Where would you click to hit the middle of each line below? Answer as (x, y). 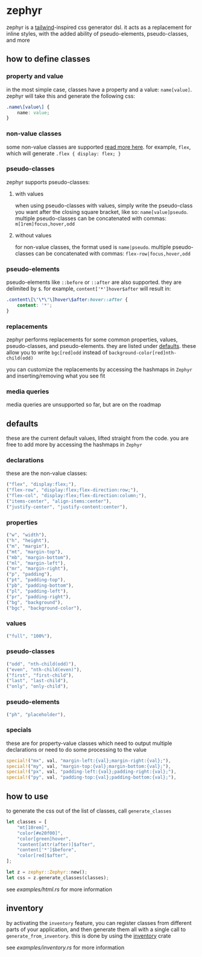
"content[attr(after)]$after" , (56, 844)
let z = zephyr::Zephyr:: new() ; (47, 872)
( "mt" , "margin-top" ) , (35, 552)
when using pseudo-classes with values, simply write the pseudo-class (104, 205)
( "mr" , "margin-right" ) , (37, 569)
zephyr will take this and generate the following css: (71, 96)
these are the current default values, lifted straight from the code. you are (97, 438)
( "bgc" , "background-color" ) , (44, 608)
